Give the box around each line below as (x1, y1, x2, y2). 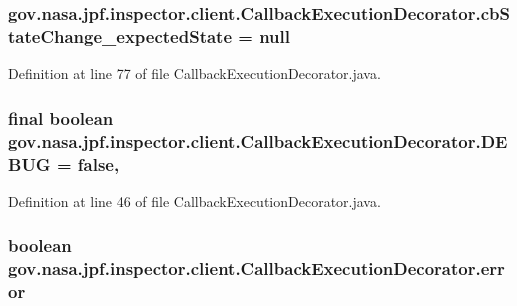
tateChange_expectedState (8, 23, 233, 48)
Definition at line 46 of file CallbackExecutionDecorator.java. (8, 190, 381, 211)
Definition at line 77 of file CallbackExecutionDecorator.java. (8, 63, 381, 84)
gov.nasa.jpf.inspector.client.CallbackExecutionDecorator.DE (8, 128, 508, 153)
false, (77, 151, 120, 176)
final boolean (8, 105, 114, 130)
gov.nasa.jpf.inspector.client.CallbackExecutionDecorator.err (8, 256, 505, 281)
